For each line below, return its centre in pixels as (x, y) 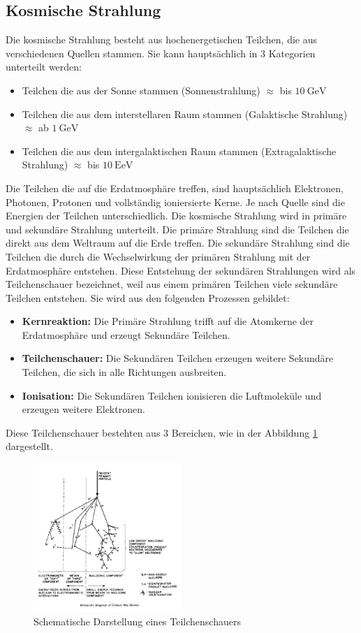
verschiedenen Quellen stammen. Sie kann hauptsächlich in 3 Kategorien (161, 53)
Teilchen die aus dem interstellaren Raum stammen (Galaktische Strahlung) (185, 114)
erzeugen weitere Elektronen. (83, 409)
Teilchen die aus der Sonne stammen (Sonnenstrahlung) (141, 90)
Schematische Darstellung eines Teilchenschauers (137, 621)
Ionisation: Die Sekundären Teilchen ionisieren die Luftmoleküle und (172, 395)
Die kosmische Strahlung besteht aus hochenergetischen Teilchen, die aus (161, 39)
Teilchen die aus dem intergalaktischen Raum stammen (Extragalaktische (179, 151)
